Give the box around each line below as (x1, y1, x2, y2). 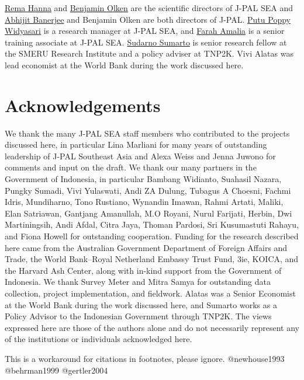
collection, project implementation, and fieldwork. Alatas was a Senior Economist (5, 287, 296, 299)
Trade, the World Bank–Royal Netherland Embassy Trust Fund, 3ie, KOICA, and (5, 253, 299, 265)
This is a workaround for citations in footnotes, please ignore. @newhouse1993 (5, 352, 285, 364)
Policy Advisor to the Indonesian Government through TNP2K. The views (5, 310, 272, 322)
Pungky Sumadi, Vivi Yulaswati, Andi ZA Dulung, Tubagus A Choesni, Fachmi (5, 184, 291, 196)
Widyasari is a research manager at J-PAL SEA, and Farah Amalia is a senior (5, 25, 285, 37)
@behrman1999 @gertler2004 (5, 364, 108, 376)
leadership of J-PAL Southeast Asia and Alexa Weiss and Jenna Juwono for (5, 149, 276, 162)
